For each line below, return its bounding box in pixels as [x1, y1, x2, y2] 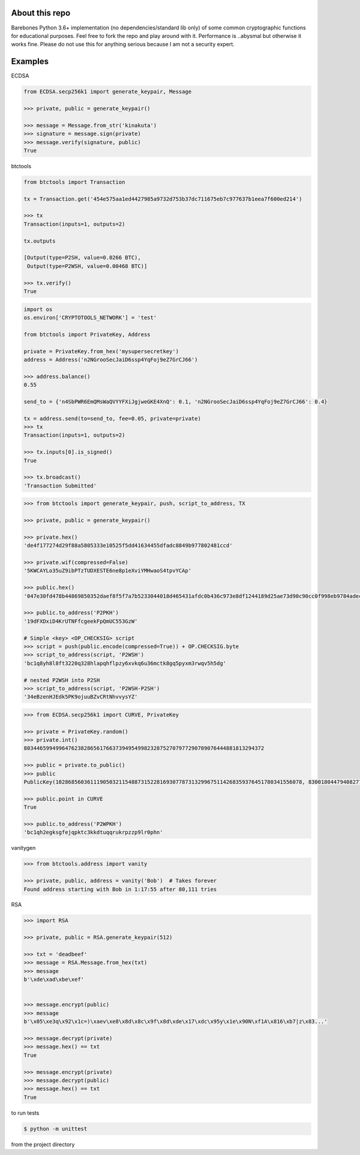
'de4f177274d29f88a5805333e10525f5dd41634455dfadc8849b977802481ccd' [23, 542, 233, 549]
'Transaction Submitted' [23, 482, 97, 489]
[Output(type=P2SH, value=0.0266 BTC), [23, 254, 141, 261]
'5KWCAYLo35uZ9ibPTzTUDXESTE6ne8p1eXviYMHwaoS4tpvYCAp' [23, 568, 192, 574]
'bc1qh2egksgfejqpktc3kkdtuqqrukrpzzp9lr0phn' [23, 829, 163, 836]
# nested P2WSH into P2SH [23, 676, 100, 684]
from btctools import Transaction [23, 178, 125, 186]
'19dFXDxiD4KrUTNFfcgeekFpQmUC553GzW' [23, 617, 138, 625]
